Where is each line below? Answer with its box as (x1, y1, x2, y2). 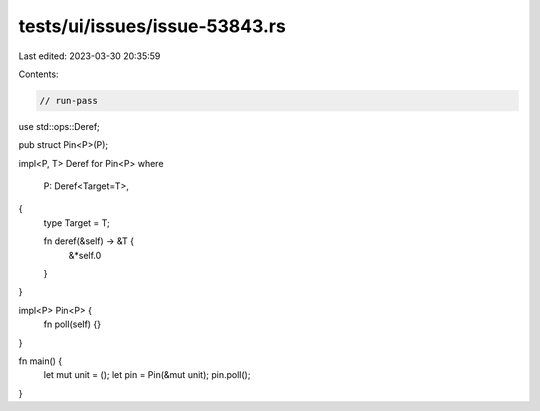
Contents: (18, 68, 59, 80)
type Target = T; (43, 216, 110, 229)
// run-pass (39, 95, 99, 106)
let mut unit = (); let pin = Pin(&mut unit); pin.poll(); (43, 369, 251, 381)
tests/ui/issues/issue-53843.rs (18, 15, 287, 37)
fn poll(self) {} (43, 318, 102, 330)
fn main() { (18, 355, 63, 367)
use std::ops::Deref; (18, 120, 100, 132)
